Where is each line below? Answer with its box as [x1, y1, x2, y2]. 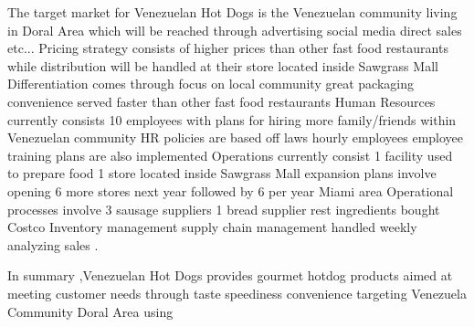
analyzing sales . [7, 235, 99, 254]
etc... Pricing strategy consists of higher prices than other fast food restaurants [7, 38, 448, 58]
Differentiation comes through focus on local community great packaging [7, 74, 414, 93]
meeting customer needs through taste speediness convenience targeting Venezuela [7, 283, 467, 302]
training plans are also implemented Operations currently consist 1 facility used [7, 145, 453, 164]
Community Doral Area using [7, 301, 174, 321]
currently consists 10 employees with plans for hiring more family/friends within [7, 110, 457, 129]
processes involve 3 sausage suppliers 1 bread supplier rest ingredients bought [7, 199, 440, 218]
